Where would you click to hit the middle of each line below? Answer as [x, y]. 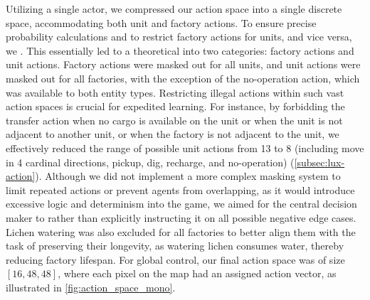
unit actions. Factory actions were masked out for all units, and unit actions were [183, 64]
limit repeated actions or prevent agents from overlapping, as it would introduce [180, 189]
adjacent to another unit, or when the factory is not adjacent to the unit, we [173, 134]
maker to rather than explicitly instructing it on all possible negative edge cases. [181, 217]
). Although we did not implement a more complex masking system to [188, 176]
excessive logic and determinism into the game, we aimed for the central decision [181, 204]
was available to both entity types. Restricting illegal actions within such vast [175, 92]
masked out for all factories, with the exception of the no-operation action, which [183, 78]
